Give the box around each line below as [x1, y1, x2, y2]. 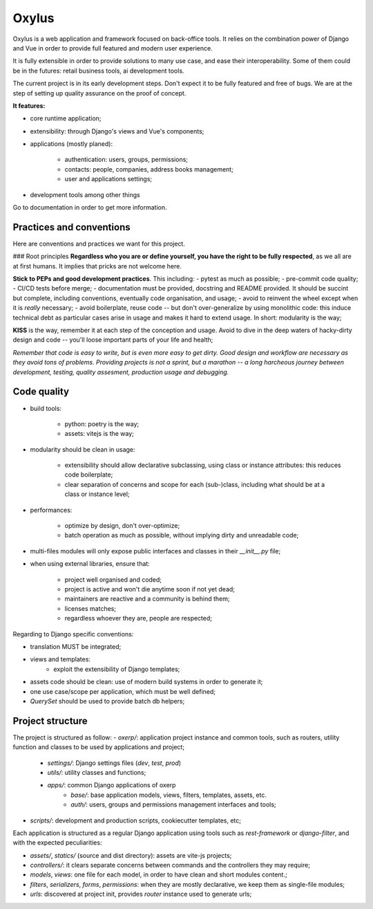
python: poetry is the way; [64, 419, 140, 428]
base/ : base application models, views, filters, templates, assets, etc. [70, 791, 267, 799]
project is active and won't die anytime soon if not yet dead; [64, 585, 235, 593]
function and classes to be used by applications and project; [12, 743, 185, 751]
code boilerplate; [64, 470, 113, 479]
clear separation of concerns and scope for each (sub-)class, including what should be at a [64, 480, 325, 488]
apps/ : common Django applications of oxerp [47, 781, 176, 789]
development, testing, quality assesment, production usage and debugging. [12, 367, 229, 376]
